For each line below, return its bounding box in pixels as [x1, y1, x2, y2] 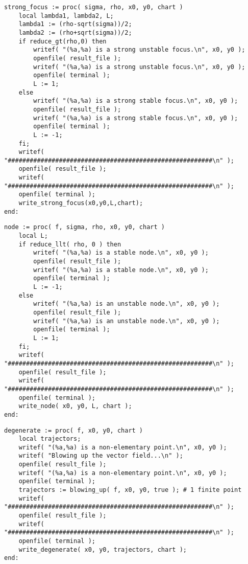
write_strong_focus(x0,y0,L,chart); [18, 199, 143, 207]
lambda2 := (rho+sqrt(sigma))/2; [18, 29, 132, 36]
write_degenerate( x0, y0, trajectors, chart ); [18, 546, 187, 553]
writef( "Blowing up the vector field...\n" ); [18, 452, 183, 460]
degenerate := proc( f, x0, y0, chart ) [4, 426, 143, 434]
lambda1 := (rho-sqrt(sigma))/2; [18, 20, 132, 28]
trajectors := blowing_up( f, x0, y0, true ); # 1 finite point [18, 486, 242, 494]
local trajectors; [18, 435, 81, 443]
